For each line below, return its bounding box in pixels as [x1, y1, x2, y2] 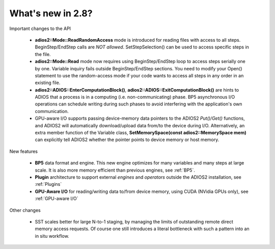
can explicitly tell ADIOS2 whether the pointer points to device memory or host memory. [35, 136, 219, 143]
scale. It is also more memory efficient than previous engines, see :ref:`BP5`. [35, 167, 196, 173]
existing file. [35, 79, 61, 86]
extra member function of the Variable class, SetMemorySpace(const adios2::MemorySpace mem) [35, 130, 246, 136]
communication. [35, 108, 69, 114]
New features [9, 148, 38, 154]
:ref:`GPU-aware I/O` [35, 196, 78, 202]
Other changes [9, 207, 41, 213]
